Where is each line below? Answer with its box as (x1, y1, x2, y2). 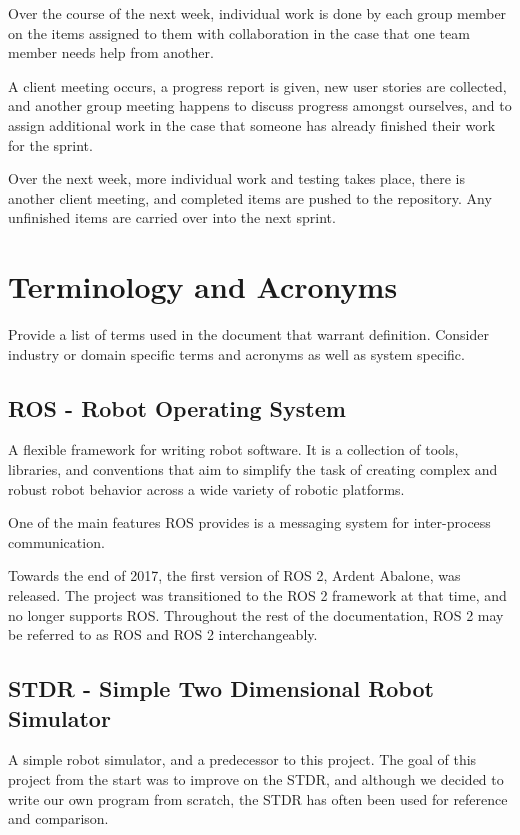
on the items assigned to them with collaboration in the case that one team (8, 22, 470, 43)
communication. (8, 531, 105, 552)
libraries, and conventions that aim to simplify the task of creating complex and (8, 459, 498, 480)
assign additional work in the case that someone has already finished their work (8, 114, 496, 135)
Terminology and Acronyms (8, 266, 398, 307)
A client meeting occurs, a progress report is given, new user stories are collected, (8, 75, 507, 96)
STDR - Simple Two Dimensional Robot (8, 673, 434, 704)
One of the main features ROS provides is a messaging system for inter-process (8, 512, 491, 533)
